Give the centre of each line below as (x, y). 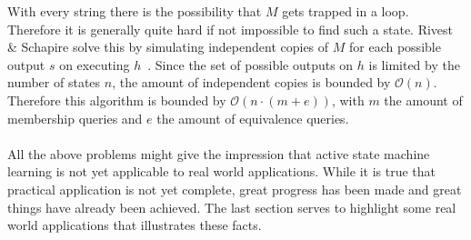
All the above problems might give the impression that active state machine (219, 153)
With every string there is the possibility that (135, 11)
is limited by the (414, 64)
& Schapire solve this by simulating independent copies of (168, 47)
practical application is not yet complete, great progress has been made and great (235, 189)
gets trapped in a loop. (346, 11)
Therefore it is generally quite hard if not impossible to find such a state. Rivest (230, 29)
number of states (54, 82)
